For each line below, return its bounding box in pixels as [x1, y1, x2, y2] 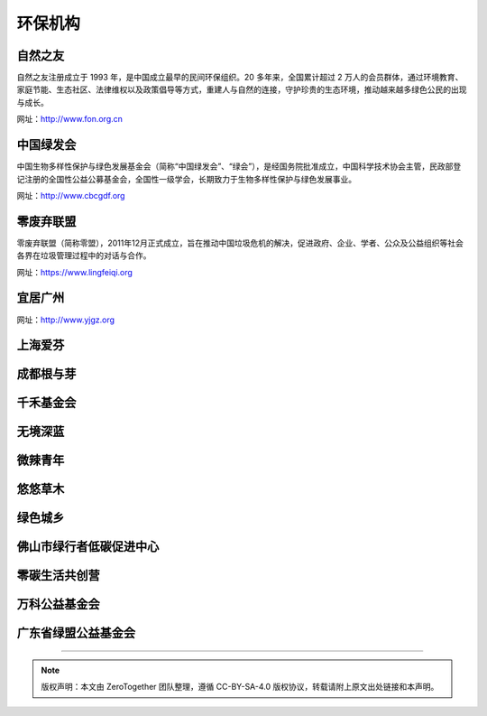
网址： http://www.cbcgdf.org [16, 190, 125, 200]
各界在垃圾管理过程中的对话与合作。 [16, 250, 152, 261]
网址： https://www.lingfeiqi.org [16, 266, 133, 277]
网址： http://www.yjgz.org [16, 314, 115, 325]
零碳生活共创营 [16, 568, 100, 583]
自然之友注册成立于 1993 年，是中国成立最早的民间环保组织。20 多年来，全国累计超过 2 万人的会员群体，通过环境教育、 [16, 72, 464, 83]
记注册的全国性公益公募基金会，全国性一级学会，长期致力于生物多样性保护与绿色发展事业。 [16, 173, 356, 184]
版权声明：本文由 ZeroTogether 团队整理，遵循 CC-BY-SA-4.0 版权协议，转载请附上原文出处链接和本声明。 [41, 682, 439, 693]
